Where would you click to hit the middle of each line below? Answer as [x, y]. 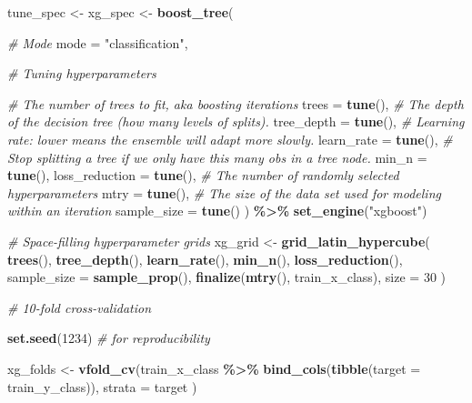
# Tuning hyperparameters [82, 73]
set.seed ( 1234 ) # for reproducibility [109, 338]
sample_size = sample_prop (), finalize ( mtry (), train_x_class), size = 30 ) [227, 277]
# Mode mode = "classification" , [98, 42]
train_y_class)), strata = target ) [102, 386]
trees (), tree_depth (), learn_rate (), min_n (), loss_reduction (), [205, 259]
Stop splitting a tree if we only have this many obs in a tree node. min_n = [217, 157]
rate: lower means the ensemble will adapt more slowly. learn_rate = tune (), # [230, 139]
